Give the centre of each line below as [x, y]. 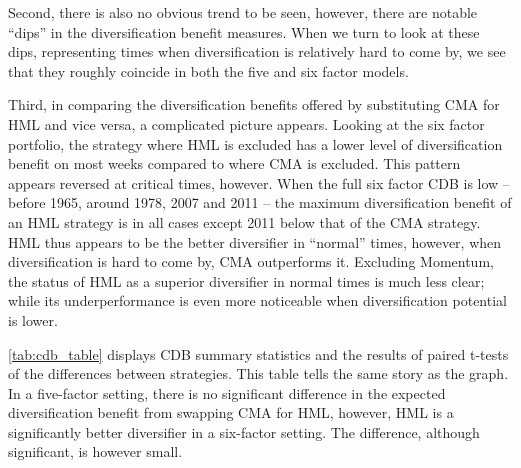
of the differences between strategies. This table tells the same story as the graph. [258, 373]
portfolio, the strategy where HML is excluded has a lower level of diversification [255, 143]
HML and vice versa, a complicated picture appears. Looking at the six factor [246, 123]
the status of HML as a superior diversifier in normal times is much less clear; [246, 280]
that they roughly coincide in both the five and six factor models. [208, 70]
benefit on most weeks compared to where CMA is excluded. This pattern [234, 163]
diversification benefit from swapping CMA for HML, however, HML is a [231, 412]
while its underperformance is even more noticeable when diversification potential [257, 300]
